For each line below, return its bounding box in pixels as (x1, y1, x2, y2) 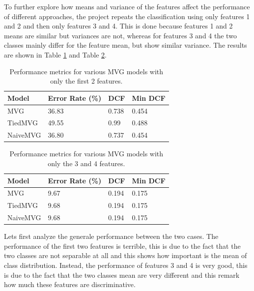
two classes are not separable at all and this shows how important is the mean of (4, 250, 247, 261)
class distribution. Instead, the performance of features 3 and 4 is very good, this (4, 260, 248, 270)
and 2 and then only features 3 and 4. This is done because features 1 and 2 (4, 21, 233, 31)
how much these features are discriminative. (4, 279, 136, 290)
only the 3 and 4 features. (48, 158, 125, 168)
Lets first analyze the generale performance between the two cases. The (4, 231, 219, 241)
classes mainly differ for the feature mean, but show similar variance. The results (4, 40, 247, 50)
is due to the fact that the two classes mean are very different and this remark (4, 269, 240, 280)
